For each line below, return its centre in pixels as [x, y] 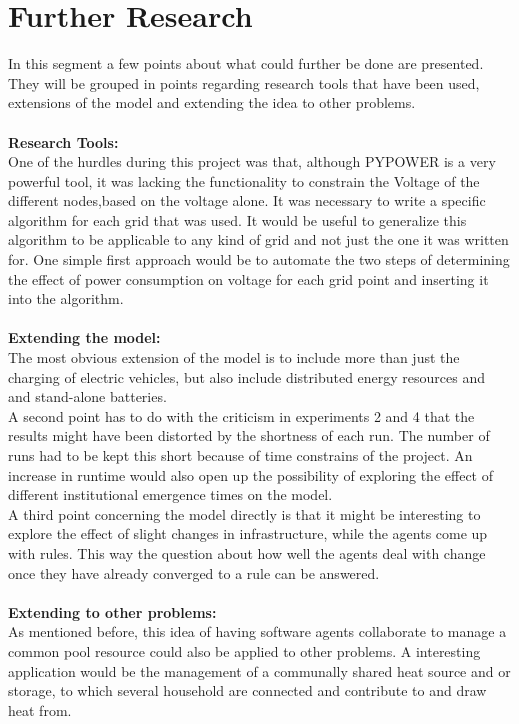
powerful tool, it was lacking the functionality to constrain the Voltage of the [244, 180]
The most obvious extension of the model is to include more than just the [234, 357]
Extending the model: [84, 337]
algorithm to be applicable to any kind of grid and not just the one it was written [258, 239]
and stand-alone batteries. [87, 396]
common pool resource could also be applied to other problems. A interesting [244, 650]
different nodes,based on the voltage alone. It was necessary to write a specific [247, 200]
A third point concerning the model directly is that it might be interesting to [244, 513]
